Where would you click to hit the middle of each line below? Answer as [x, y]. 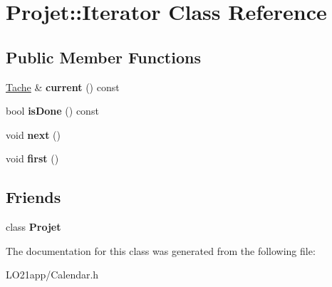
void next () [33, 134]
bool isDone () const [52, 111]
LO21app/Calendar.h [52, 275]
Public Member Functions [103, 57]
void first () [32, 158]
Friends [33, 197]
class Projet [33, 227]
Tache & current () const [63, 87]
